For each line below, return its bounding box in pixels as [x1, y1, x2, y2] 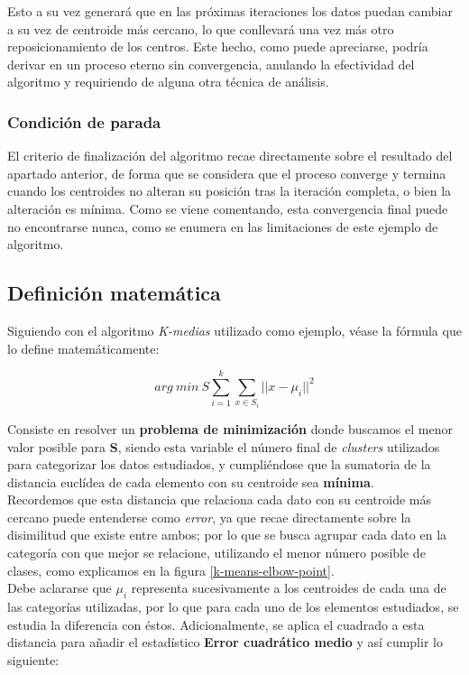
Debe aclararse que [7, 578, 112, 597]
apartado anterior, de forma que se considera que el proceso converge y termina [7, 163, 446, 182]
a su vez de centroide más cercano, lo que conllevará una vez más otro [7, 19, 394, 38]
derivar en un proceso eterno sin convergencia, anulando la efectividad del [7, 54, 415, 73]
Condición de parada [7, 110, 161, 133]
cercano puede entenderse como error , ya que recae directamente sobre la [7, 507, 411, 526]
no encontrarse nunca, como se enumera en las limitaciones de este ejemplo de [7, 217, 438, 236]
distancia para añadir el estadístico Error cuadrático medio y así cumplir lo [7, 633, 443, 652]
